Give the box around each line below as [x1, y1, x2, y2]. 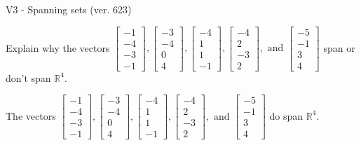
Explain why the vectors [6, 40, 110, 55]
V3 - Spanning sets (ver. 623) [6, 2, 132, 16]
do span [269, 108, 304, 123]
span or [323, 40, 355, 55]
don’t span [6, 70, 51, 85]
